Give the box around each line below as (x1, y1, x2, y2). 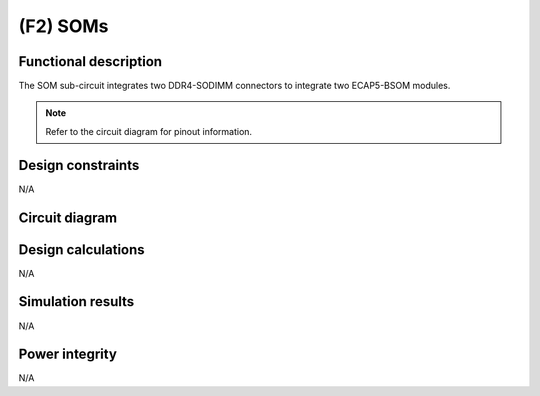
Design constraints (18, 156, 140, 174)
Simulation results (18, 293, 135, 310)
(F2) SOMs (18, 15, 109, 37)
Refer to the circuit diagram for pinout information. (45, 125, 253, 137)
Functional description (18, 53, 163, 70)
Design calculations (18, 241, 145, 258)
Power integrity (18, 346, 117, 363)
